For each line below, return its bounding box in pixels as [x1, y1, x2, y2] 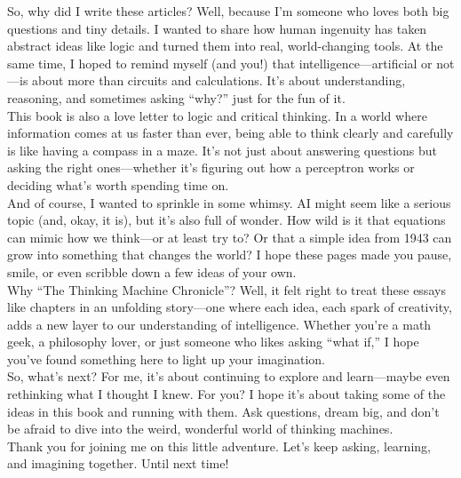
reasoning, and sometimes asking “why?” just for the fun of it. [7, 88, 346, 107]
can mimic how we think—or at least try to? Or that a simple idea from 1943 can [7, 227, 452, 246]
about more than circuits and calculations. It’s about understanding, [32, 71, 406, 90]
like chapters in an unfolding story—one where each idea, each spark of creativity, [7, 298, 452, 316]
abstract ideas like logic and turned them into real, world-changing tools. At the [7, 36, 443, 55]
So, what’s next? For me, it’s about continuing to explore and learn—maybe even [7, 367, 450, 386]
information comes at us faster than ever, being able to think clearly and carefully [7, 123, 454, 142]
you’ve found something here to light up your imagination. [7, 349, 325, 368]
